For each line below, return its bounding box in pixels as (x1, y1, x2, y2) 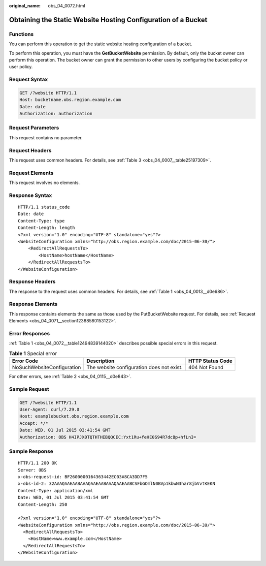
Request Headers (9, 147, 52, 154)
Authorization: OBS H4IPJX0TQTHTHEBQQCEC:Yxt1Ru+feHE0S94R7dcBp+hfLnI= (19, 434, 197, 440)
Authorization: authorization (19, 111, 93, 117)
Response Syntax (9, 192, 52, 199)
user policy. (9, 64, 33, 70)
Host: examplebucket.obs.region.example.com (19, 413, 129, 419)
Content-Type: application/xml (18, 488, 94, 493)
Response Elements (9, 301, 58, 308)
